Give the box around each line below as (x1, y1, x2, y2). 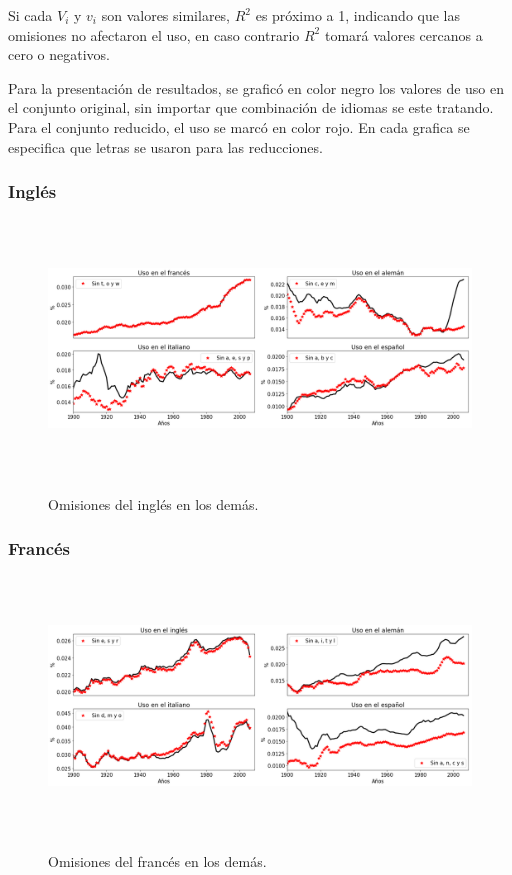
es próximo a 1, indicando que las (255, 5, 461, 25)
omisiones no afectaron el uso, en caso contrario (8, 24, 300, 45)
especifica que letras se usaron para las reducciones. (8, 136, 323, 157)
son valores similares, (101, 5, 231, 25)
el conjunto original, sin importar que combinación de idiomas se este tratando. (8, 97, 494, 118)
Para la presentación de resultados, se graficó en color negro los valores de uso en (8, 77, 505, 98)
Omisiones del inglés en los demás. (48, 493, 259, 514)
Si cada (8, 5, 53, 25)
